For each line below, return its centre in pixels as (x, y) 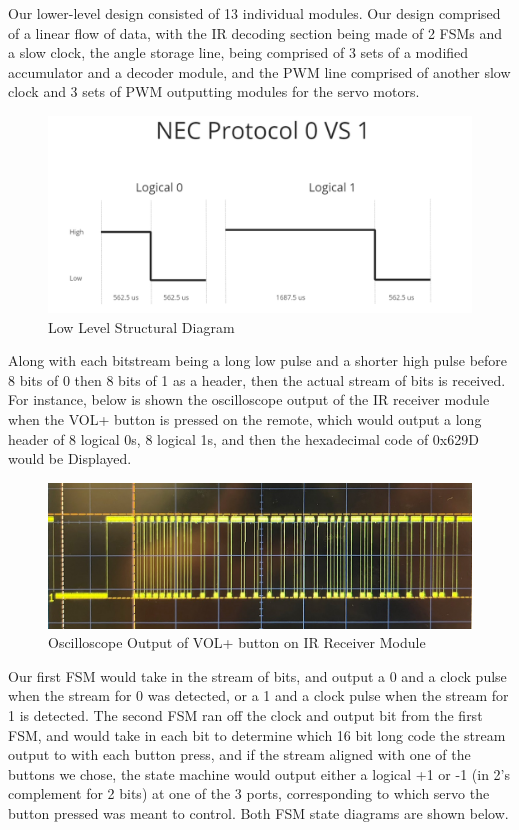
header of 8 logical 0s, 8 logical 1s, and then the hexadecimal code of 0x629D (243, 438)
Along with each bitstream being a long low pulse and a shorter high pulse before (258, 360)
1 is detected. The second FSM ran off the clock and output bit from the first (245, 714)
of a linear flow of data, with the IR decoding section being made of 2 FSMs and (255, 32)
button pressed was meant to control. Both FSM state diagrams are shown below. (258, 812)
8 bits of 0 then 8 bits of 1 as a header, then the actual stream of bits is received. (257, 379)
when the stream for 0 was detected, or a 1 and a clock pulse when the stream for (258, 695)
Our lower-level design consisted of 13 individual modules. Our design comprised (254, 13)
